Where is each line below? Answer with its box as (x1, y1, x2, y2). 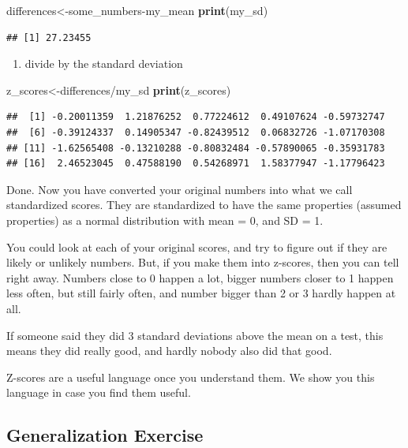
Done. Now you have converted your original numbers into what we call (6, 181, 353, 197)
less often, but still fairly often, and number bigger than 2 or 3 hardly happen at (6, 285, 396, 301)
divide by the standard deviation (24, 55, 183, 72)
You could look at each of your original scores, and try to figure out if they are (6, 238, 387, 255)
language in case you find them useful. (6, 384, 191, 401)
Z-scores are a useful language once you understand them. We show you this (6, 368, 375, 385)
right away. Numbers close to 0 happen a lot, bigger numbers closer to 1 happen (6, 269, 394, 286)
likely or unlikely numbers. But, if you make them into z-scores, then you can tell (6, 254, 399, 271)
